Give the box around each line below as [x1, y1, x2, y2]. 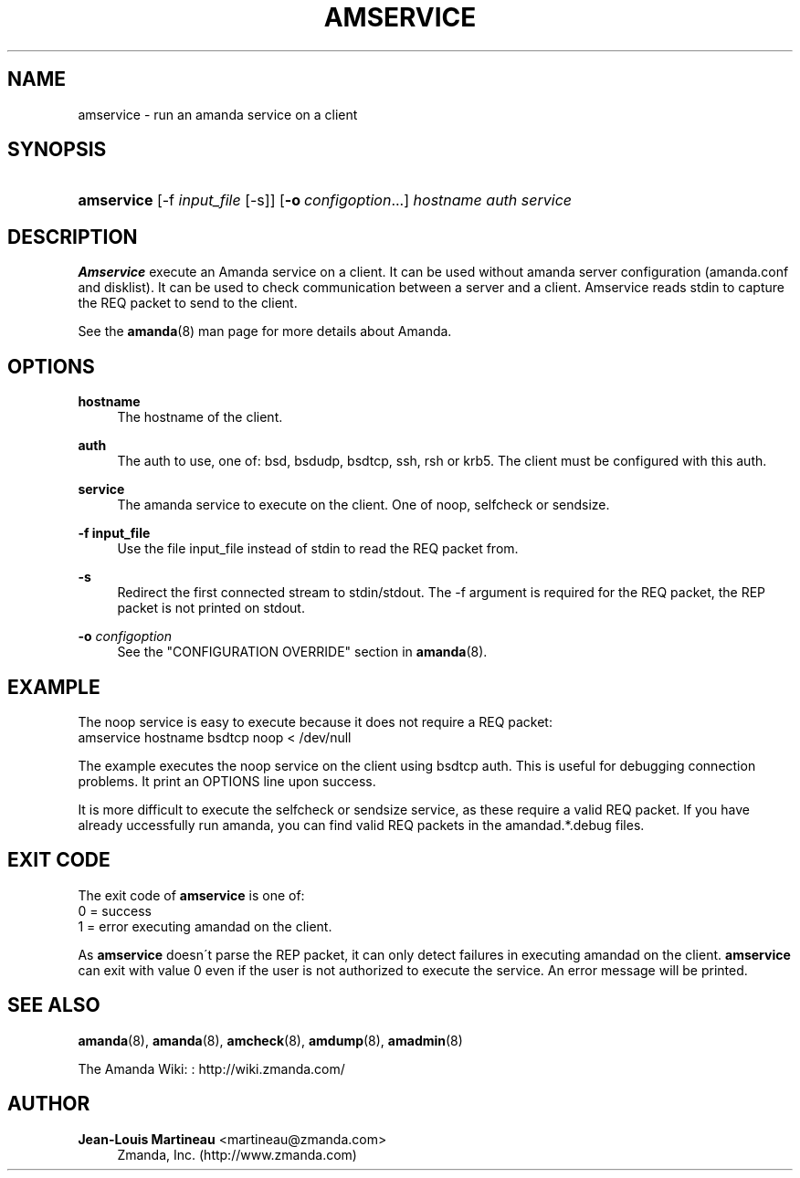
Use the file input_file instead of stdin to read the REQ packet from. [117, 541, 519, 557]
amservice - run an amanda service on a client [78, 106, 358, 122]
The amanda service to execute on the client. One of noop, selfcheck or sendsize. [117, 497, 610, 513]
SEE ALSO [7, 994, 100, 1017]
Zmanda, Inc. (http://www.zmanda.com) [117, 1146, 357, 1162]
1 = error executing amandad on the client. [78, 918, 332, 934]
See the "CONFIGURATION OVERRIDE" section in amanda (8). [117, 644, 488, 660]
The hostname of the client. [117, 409, 283, 426]
